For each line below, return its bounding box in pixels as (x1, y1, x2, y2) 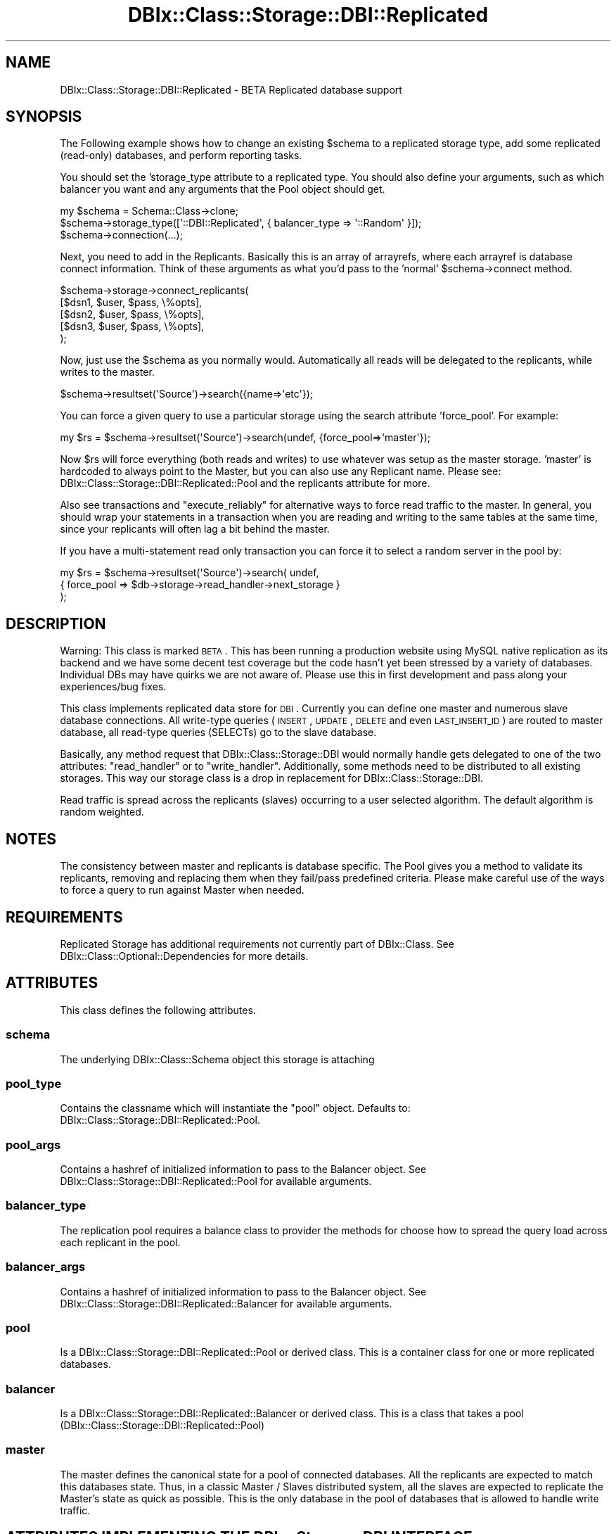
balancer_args (6, 1260, 86, 1274)
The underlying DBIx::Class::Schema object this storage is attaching (60, 1053, 375, 1065)
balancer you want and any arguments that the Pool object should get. (60, 183, 385, 196)
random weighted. (60, 806, 144, 818)
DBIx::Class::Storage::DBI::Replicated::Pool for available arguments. (60, 1175, 372, 1188)
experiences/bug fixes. (60, 680, 167, 693)
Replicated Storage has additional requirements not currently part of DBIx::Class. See (60, 937, 454, 950)
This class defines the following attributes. (60, 1003, 256, 1016)
